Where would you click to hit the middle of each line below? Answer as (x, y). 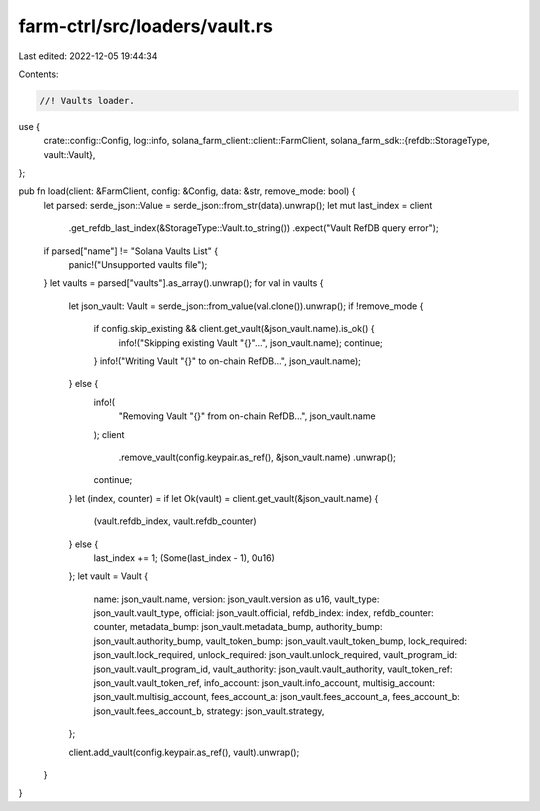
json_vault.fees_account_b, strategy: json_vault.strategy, (209, 711)
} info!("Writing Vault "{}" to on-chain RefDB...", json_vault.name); (227, 361)
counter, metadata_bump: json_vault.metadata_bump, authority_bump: (238, 627)
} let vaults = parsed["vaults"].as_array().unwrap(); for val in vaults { (183, 283)
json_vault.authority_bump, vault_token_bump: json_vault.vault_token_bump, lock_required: (280, 641)
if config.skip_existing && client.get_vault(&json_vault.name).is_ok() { (234, 329)
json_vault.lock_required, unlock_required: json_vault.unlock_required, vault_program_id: (275, 655)
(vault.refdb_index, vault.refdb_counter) (175, 521)
